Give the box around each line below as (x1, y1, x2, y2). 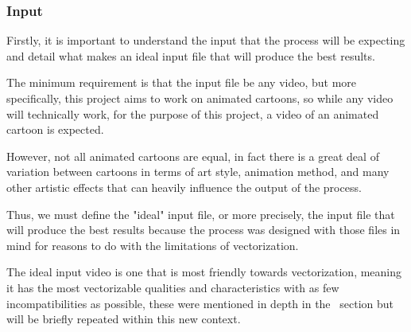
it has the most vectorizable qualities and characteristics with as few (6, 279, 339, 295)
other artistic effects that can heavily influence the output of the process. (6, 178, 362, 195)
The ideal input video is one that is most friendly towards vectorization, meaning (6, 264, 402, 280)
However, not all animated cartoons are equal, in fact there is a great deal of (6, 147, 379, 164)
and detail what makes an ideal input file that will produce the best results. (6, 47, 375, 64)
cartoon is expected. (6, 121, 104, 138)
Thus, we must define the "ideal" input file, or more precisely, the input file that (6, 205, 395, 222)
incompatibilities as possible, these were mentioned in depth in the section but (6, 295, 394, 311)
